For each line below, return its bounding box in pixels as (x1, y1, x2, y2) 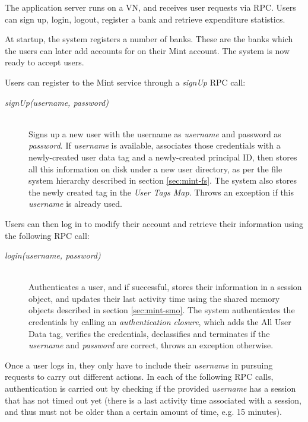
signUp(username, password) (5, 96, 109, 108)
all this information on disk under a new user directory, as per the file (28, 162, 282, 175)
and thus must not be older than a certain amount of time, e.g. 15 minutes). (5, 405, 282, 418)
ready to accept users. (5, 56, 84, 68)
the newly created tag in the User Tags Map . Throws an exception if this (28, 185, 294, 198)
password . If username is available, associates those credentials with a (28, 139, 281, 152)
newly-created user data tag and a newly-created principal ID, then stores (28, 150, 297, 163)
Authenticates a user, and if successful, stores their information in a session (28, 281, 302, 293)
